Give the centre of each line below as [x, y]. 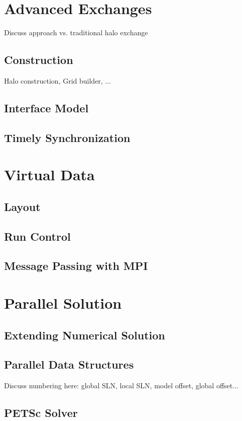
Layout [22, 206]
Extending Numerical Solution [85, 335]
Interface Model [46, 108]
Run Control [37, 236]
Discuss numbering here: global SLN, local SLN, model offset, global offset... [121, 385]
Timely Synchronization [67, 137]
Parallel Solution [63, 302]
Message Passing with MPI [76, 266]
